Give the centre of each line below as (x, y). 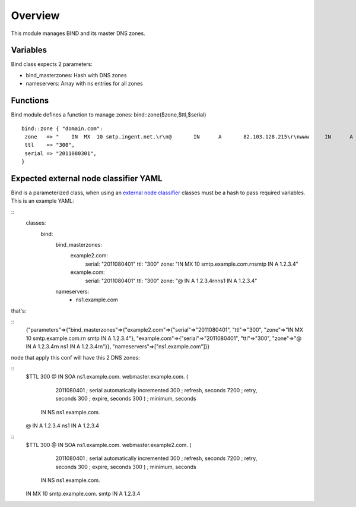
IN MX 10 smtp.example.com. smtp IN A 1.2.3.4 (83, 494)
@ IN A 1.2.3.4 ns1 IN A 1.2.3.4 (63, 426)
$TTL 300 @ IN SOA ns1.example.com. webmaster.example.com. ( (107, 377)
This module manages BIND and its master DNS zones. (78, 33)
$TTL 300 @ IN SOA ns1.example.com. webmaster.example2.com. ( (109, 445)
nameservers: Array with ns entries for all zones (85, 84)
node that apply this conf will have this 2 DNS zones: (75, 357)
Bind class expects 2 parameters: (52, 64)
